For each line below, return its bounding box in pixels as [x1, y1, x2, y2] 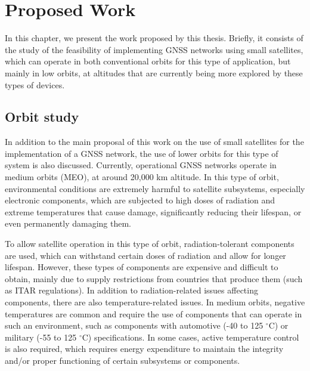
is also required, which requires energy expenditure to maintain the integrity [5, 342, 284, 355]
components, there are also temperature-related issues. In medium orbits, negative [5, 296, 305, 308]
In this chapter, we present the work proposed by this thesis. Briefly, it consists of [5, 32, 303, 44]
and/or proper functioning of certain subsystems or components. [5, 354, 240, 366]
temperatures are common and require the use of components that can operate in [5, 307, 302, 320]
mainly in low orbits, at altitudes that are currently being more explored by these [5, 66, 303, 79]
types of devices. [5, 78, 65, 91]
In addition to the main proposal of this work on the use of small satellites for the [5, 135, 304, 148]
